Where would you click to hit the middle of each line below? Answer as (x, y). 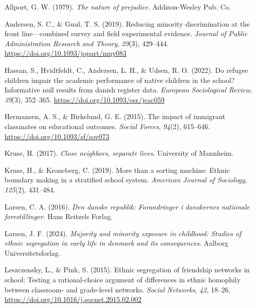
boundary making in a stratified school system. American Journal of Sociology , (126, 180)
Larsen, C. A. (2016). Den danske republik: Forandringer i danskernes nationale (127, 206)
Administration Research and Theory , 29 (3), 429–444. (87, 43)
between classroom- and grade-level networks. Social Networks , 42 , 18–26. (118, 289)
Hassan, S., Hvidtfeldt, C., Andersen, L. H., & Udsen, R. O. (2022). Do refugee (126, 70)
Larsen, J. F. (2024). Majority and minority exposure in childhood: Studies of (123, 233)
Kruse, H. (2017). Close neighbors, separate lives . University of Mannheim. (119, 153)
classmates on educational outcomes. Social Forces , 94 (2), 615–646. (107, 126)
